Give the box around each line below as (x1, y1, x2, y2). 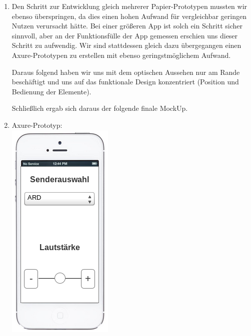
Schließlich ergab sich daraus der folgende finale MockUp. (11, 103, 188, 113)
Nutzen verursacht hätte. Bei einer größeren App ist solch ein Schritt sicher (11, 20, 242, 31)
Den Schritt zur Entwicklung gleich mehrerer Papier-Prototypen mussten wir (11, 1, 247, 11)
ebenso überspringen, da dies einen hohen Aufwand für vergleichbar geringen (11, 10, 246, 21)
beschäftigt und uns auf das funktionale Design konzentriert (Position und (11, 76, 239, 87)
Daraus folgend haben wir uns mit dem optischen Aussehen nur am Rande (11, 66, 240, 77)
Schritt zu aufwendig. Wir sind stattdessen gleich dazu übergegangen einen (11, 40, 241, 50)
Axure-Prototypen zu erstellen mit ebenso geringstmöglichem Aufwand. (11, 49, 231, 60)
